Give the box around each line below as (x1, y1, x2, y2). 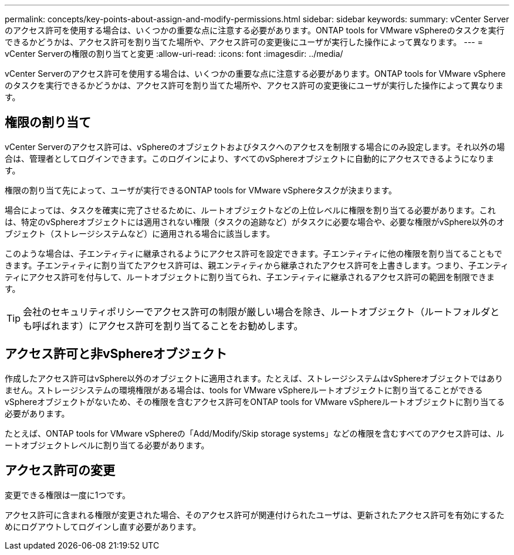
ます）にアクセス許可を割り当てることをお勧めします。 (60, 319, 303, 332)
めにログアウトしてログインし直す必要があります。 (5, 521, 201, 532)
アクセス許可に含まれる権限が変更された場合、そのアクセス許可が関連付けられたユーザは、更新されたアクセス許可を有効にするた (5, 509, 505, 520)
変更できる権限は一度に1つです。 (5, 489, 131, 500)
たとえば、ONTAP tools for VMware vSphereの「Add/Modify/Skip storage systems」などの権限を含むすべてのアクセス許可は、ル (5, 428, 505, 438)
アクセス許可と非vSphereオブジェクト (5, 346, 227, 362)
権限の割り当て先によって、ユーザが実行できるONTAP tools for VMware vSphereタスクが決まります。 (5, 185, 397, 195)
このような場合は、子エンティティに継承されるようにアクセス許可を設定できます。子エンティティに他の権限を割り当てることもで (5, 248, 502, 258)
